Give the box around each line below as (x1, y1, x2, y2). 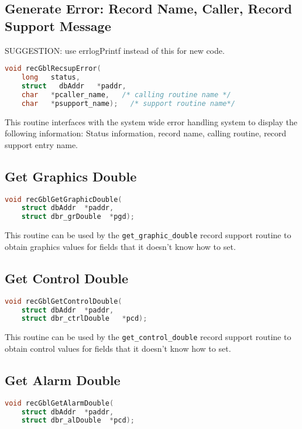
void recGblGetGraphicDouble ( (5, 195, 122, 204)
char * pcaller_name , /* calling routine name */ (21, 90, 231, 99)
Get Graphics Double (5, 167, 137, 185)
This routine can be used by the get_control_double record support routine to (5, 331, 291, 343)
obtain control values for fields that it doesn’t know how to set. (5, 342, 231, 354)
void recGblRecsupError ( (5, 64, 101, 73)
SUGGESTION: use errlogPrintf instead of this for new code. (5, 44, 225, 56)
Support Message (5, 16, 111, 35)
